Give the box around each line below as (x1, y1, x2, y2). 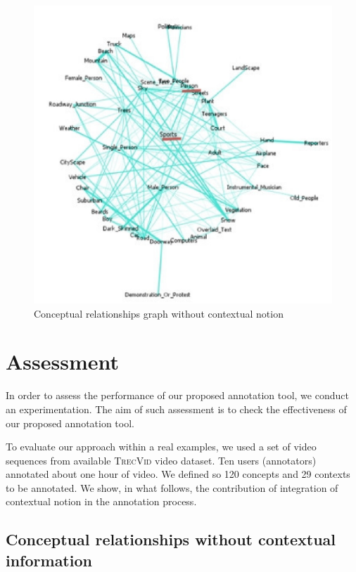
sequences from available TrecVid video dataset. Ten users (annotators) (6, 453, 317, 467)
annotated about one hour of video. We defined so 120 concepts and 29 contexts (6, 467, 350, 481)
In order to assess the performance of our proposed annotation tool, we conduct (6, 388, 349, 403)
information (6, 549, 92, 571)
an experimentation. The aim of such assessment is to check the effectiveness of (6, 401, 347, 416)
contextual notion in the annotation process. (6, 494, 197, 509)
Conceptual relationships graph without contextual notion (34, 306, 284, 320)
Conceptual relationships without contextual (6, 528, 336, 550)
